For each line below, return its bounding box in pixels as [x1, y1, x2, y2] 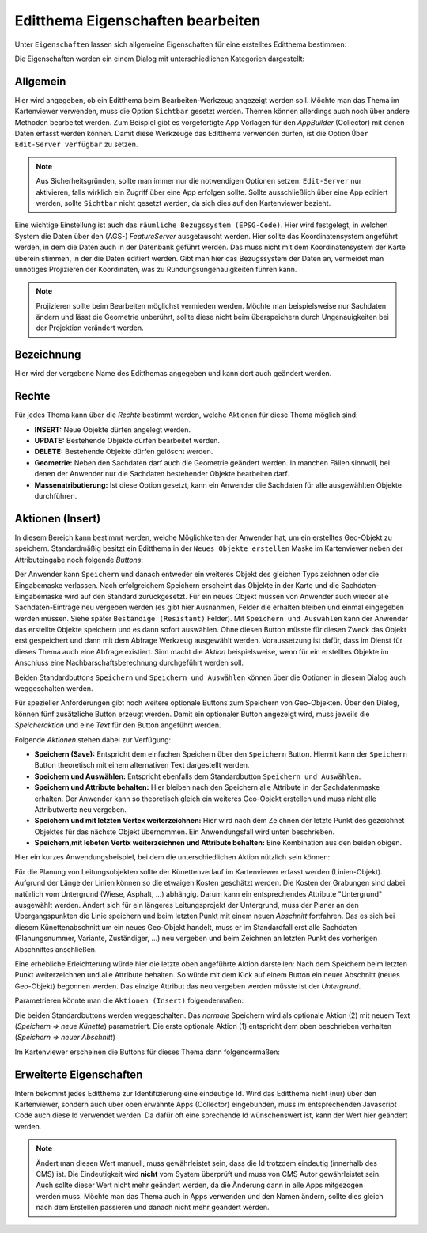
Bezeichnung [14, 348, 81, 362]
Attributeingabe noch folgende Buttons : [14, 555, 144, 564]
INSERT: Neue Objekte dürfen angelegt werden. [34, 424, 191, 434]
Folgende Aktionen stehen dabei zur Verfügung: [14, 734, 172, 744]
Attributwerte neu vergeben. [34, 804, 127, 814]
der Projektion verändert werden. [36, 323, 144, 332]
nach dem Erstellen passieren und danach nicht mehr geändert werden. [36, 1203, 270, 1212]
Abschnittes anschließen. [14, 944, 97, 954]
